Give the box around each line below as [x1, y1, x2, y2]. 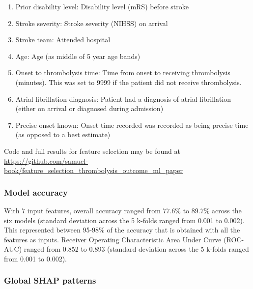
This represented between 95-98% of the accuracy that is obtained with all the [4, 225, 240, 235]
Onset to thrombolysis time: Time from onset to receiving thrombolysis [15, 67, 230, 78]
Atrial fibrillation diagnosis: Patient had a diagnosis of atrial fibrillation [15, 93, 231, 104]
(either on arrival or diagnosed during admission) [15, 103, 164, 114]
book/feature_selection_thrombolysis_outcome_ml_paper [4, 165, 183, 175]
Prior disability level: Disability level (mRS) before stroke [15, 1, 189, 11]
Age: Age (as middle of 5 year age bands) [15, 51, 141, 61]
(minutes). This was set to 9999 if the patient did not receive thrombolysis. [15, 77, 242, 87]
